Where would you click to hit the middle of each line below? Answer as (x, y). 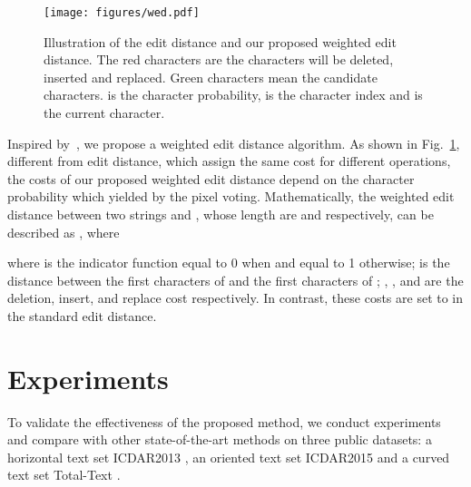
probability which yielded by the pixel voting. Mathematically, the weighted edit (231, 196)
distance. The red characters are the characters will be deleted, (219, 59)
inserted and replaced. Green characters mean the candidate (211, 77)
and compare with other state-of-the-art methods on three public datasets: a (220, 439)
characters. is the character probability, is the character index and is (233, 95)
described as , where (64, 232)
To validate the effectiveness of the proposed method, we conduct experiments (224, 421)
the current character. (104, 113)
